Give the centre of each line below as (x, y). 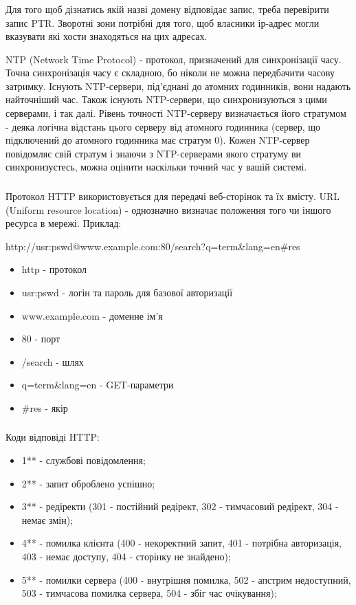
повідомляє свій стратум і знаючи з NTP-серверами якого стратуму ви (154, 153)
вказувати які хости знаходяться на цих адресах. (107, 36)
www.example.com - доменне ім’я (92, 315)
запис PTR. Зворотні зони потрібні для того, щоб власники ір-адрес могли (163, 22)
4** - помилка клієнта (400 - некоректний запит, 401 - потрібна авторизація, (182, 543)
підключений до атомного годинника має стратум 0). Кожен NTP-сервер (158, 140)
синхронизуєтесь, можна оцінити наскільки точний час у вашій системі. (156, 167)
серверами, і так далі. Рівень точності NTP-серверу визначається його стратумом (176, 113)
